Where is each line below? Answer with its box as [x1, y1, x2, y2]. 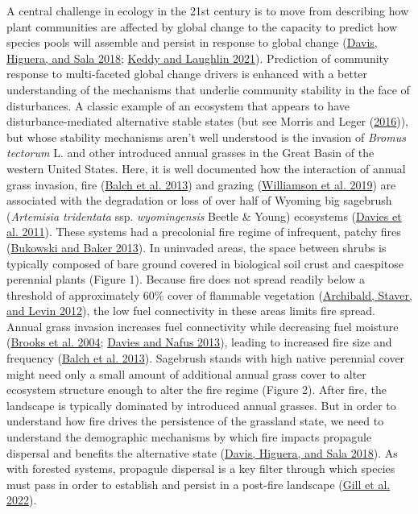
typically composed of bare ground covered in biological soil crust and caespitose [6, 255, 404, 272]
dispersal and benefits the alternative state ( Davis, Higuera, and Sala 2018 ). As [6, 444, 398, 461]
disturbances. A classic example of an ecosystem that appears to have [6, 97, 350, 114]
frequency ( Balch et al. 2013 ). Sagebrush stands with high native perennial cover [6, 350, 405, 367]
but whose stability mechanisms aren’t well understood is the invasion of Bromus [6, 128, 406, 145]
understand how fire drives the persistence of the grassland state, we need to [6, 412, 384, 429]
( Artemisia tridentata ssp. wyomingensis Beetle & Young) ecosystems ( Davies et [6, 207, 402, 224]
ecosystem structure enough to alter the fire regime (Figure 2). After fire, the [6, 381, 387, 398]
